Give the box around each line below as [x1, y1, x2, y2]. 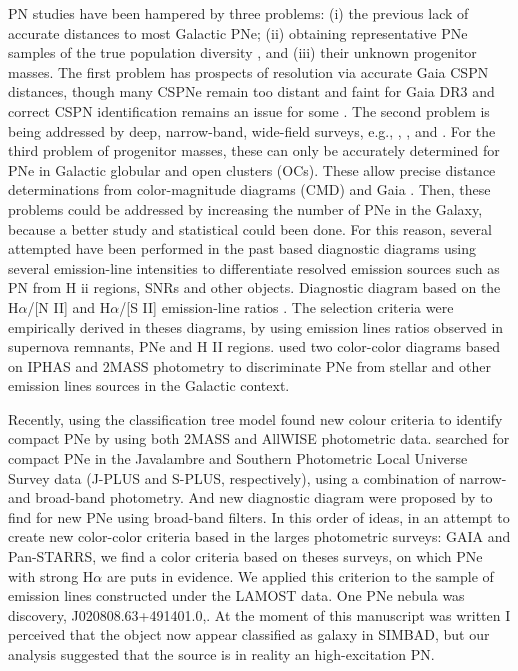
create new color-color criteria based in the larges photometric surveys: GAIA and [8, 526, 511, 547]
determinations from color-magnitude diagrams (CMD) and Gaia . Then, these [8, 179, 491, 200]
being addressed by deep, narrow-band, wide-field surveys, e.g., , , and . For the [8, 120, 496, 141]
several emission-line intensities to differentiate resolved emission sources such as [8, 257, 500, 278]
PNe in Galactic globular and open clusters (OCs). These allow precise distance [8, 159, 496, 180]
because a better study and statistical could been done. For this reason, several [8, 218, 492, 239]
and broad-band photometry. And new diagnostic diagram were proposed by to [8, 487, 493, 508]
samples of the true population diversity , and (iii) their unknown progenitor [8, 42, 477, 63]
